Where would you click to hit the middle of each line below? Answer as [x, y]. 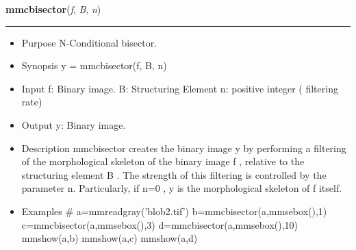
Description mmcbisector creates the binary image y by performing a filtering [184, 148]
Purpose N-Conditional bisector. [89, 42]
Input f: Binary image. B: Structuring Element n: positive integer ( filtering [180, 88]
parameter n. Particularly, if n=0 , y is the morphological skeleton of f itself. [182, 188]
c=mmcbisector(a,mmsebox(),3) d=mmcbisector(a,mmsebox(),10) [160, 224]
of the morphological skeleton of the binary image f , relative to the [163, 161]
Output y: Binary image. [74, 124]
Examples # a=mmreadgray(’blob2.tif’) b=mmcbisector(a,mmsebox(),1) [174, 211]
